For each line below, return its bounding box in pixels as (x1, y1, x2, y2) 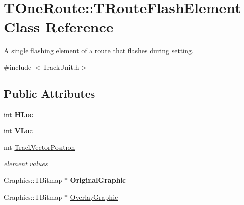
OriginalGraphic (70, 175, 126, 185)
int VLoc (4, 125, 33, 136)
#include (4, 61, 31, 72)
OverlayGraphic (70, 191, 118, 202)
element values (4, 158, 48, 169)
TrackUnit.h (42, 61, 79, 72)
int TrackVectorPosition (4, 142, 75, 152)
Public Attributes (4, 86, 95, 101)
